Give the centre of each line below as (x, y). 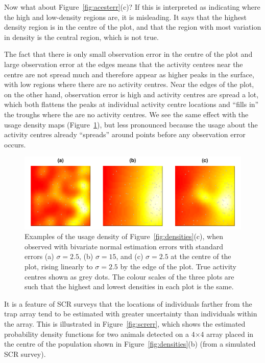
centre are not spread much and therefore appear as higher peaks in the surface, (129, 74)
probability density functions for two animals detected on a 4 (100, 334)
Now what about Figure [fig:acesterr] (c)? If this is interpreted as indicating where (132, 7)
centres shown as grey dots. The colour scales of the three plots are (129, 276)
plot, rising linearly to (59, 266)
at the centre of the (201, 256)
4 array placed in (227, 334)
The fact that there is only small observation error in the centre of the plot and (128, 54)
